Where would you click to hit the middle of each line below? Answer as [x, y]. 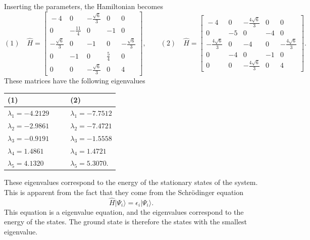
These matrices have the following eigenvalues [75, 81]
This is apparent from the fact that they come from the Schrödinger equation [124, 192]
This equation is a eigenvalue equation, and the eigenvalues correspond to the [124, 211]
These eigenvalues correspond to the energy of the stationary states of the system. [131, 182]
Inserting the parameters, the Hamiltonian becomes [84, 6]
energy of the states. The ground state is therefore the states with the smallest [125, 222]
